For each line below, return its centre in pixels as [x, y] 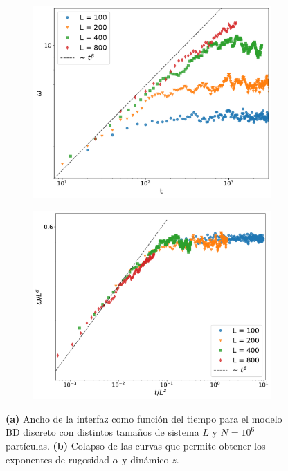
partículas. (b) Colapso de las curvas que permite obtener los [136, 445]
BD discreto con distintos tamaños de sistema [102, 432]
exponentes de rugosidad [57, 459]
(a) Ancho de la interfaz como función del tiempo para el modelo [144, 418]
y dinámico [145, 459]
